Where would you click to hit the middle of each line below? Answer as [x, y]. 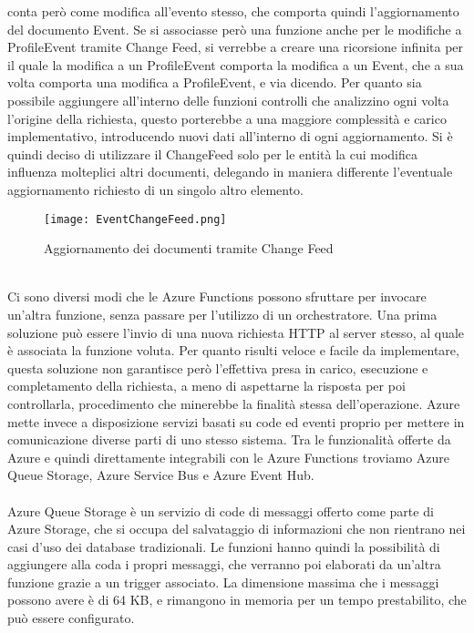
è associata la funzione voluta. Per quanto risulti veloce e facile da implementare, [233, 350]
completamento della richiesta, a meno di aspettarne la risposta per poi [206, 386]
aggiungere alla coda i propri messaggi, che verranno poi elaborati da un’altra [224, 564]
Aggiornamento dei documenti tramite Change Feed [189, 248]
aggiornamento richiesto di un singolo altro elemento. [155, 189]
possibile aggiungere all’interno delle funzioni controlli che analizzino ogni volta [228, 100]
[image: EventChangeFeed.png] [135, 219]
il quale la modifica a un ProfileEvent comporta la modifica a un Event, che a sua [236, 64]
